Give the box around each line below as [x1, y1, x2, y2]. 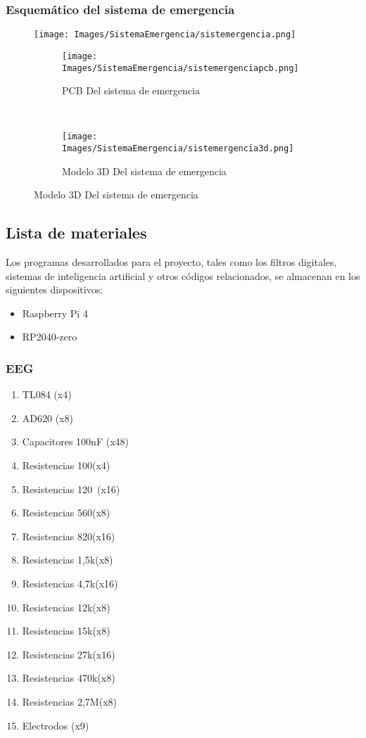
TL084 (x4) [22, 387, 72, 402]
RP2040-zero [22, 329, 77, 344]
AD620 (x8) [22, 410, 73, 425]
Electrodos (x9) [22, 718, 89, 732]
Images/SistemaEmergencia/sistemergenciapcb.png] [62, 63, 299, 73]
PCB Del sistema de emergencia [62, 83, 200, 98]
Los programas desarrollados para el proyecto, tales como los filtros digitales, [6, 255, 337, 269]
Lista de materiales [6, 222, 147, 243]
